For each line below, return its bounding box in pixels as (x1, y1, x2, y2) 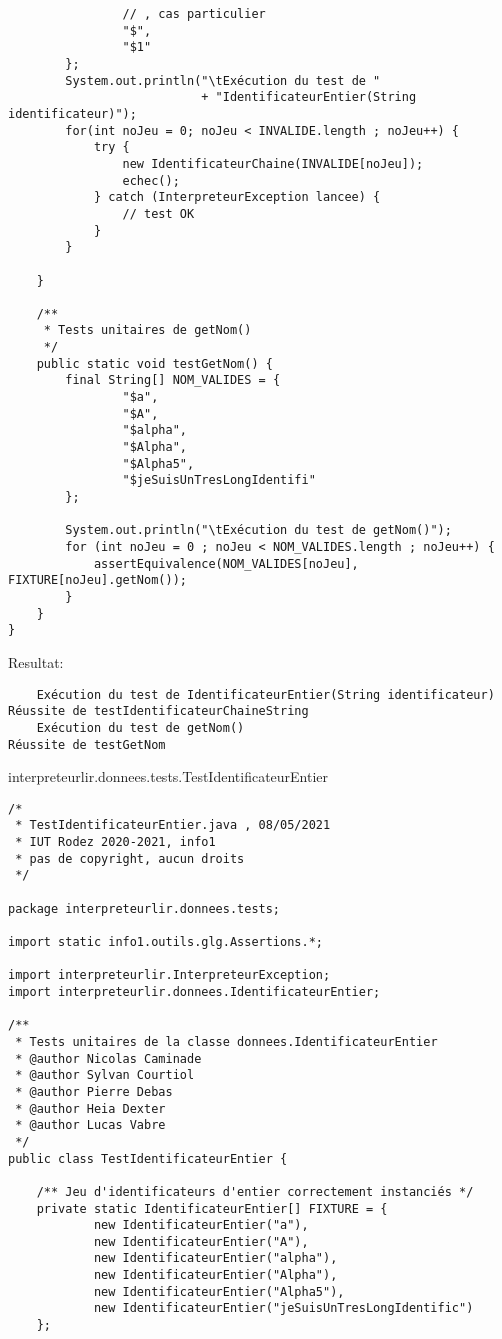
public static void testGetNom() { (36, 356, 273, 371)
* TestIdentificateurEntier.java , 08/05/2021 (15, 818, 331, 833)
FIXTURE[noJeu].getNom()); (8, 573, 187, 588)
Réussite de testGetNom (8, 737, 166, 752)
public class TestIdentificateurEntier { (8, 1151, 288, 1166)
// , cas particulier (122, 7, 266, 21)
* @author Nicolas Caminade (15, 1051, 202, 1066)
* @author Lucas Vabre (15, 1118, 166, 1133)
